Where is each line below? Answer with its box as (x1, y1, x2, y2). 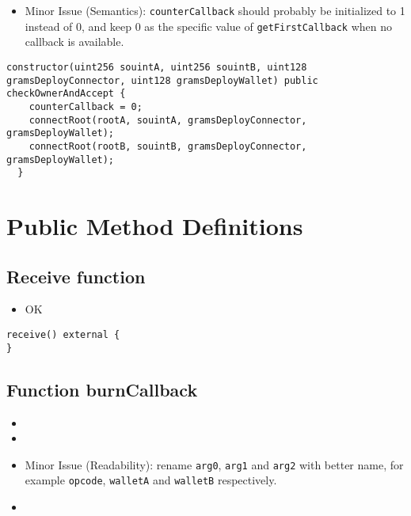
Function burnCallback (6, 377, 198, 401)
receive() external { (6, 328, 120, 340)
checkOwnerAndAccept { (6, 88, 126, 100)
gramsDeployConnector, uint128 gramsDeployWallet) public (6, 74, 318, 86)
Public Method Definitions (6, 210, 303, 241)
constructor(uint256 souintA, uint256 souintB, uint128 (6, 61, 307, 73)
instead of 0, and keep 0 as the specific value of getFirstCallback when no (25, 17, 392, 34)
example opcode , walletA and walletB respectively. (25, 472, 277, 488)
